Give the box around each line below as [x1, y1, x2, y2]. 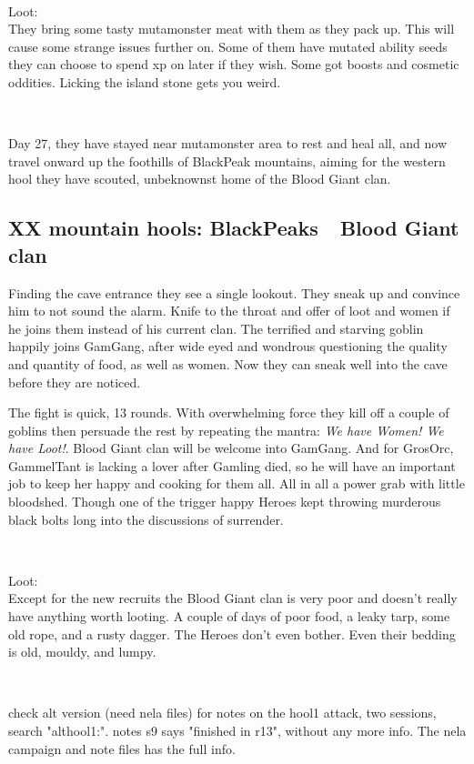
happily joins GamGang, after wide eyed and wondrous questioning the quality [8, 337, 448, 356]
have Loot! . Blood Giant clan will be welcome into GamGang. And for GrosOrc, [8, 438, 454, 457]
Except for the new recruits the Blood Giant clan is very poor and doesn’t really [8, 588, 458, 608]
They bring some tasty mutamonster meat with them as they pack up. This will [8, 19, 455, 38]
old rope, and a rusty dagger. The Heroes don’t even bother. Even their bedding [8, 624, 456, 643]
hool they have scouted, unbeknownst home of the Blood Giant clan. [8, 169, 391, 188]
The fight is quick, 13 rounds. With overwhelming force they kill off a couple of [8, 403, 449, 422]
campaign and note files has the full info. [8, 739, 236, 758]
